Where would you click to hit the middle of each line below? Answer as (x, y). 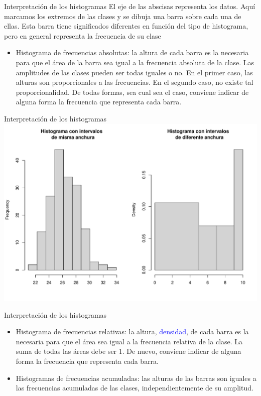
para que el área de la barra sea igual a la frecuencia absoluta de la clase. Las (135, 62)
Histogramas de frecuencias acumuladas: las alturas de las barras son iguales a (136, 378)
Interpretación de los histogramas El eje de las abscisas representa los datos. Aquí (130, 6)
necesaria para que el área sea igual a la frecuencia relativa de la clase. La (129, 341)
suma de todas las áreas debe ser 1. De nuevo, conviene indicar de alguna (128, 351)
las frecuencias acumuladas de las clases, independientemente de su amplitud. (135, 388)
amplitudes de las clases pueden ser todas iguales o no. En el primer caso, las (134, 72)
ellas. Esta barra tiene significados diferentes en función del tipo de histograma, (126, 26)
